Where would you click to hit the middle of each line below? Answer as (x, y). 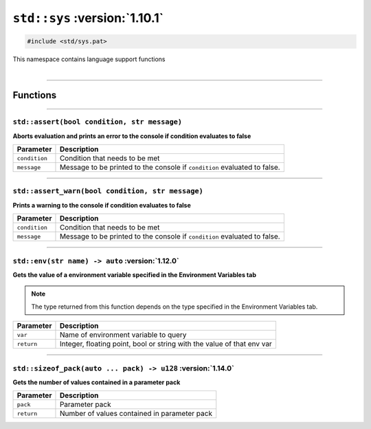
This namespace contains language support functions (89, 59)
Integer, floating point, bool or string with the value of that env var (166, 344)
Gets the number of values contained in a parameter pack (97, 382)
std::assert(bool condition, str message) (97, 122)
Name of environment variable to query (123, 335)
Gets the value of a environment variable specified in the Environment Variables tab (135, 274)
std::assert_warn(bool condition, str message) (108, 191)
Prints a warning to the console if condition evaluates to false (102, 205)
